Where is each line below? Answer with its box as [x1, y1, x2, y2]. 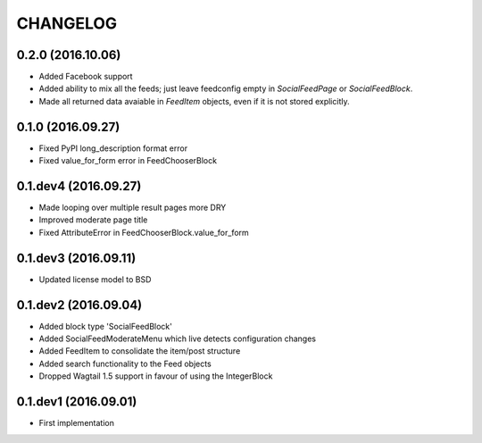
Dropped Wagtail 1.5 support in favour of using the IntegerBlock [38, 371, 273, 381]
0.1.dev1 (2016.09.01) [16, 394, 137, 410]
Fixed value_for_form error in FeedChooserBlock [38, 155, 218, 166]
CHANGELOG [16, 13, 118, 33]
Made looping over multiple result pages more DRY [38, 202, 227, 213]
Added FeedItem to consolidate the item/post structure [38, 346, 241, 356]
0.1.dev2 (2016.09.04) [16, 297, 143, 313]
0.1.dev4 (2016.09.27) [16, 179, 142, 194]
